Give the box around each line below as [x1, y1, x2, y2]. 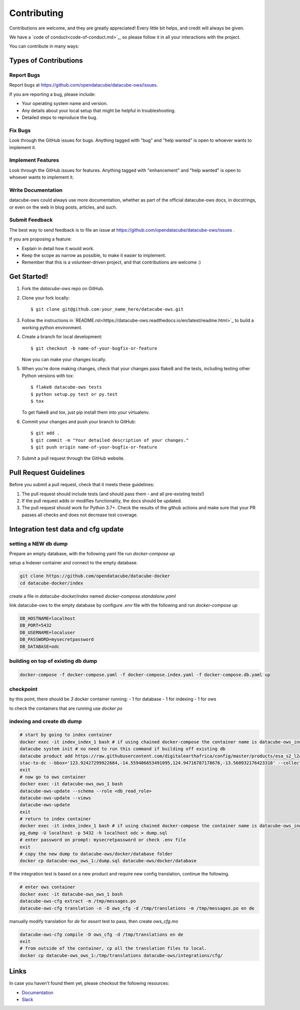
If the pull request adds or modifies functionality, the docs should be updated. [21, 498, 182, 504]
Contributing [9, 8, 63, 19]
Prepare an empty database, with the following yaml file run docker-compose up [9, 550, 175, 556]
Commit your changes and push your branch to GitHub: [21, 418, 136, 425]
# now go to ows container [19, 774, 86, 780]
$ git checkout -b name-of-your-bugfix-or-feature [30, 345, 157, 351]
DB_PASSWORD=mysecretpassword [19, 637, 94, 642]
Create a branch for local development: [21, 334, 102, 340]
